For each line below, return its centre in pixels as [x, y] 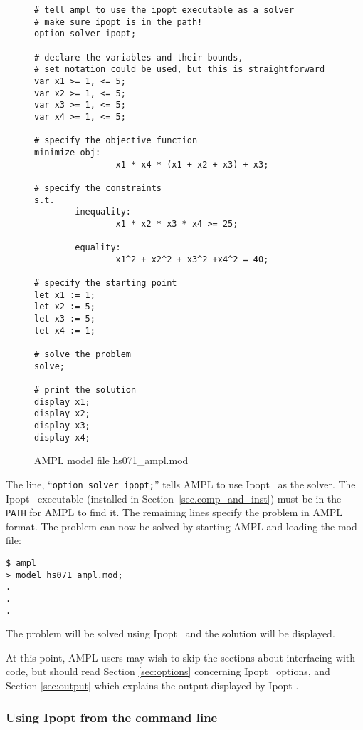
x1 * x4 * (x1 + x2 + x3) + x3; [192, 164]
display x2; [62, 414]
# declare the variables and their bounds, [139, 57]
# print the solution [85, 390]
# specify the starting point [106, 283]
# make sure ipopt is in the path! [119, 22]
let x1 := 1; [65, 295]
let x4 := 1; [65, 330]
